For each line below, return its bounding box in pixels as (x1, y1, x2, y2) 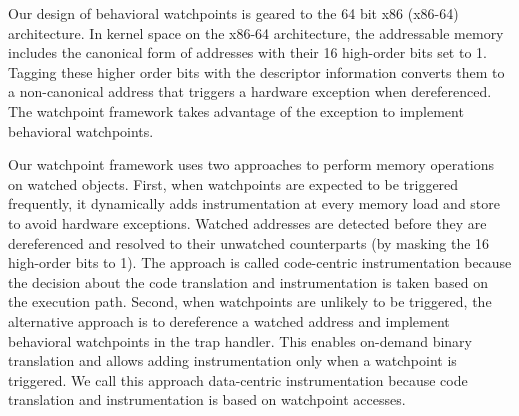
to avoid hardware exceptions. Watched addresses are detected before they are (8, 212, 487, 233)
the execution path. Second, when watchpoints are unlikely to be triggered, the (8, 291, 492, 312)
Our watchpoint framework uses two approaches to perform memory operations (8, 154, 494, 175)
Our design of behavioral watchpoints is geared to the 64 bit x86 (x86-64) (8, 3, 459, 23)
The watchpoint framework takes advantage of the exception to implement (8, 100, 464, 121)
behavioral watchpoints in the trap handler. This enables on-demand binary (8, 330, 473, 351)
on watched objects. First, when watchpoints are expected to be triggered (8, 173, 459, 194)
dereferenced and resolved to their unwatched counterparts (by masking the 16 (8, 232, 490, 253)
